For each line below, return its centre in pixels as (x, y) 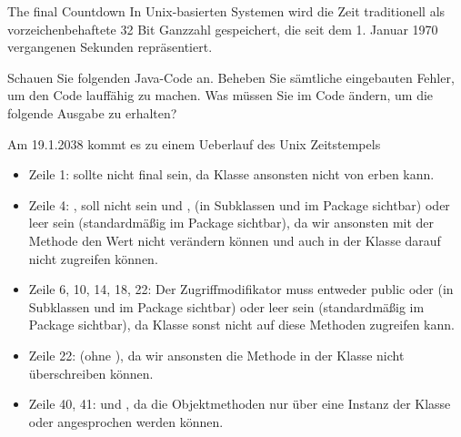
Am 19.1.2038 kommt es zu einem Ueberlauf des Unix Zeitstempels (194, 143)
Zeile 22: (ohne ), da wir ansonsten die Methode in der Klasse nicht (216, 355)
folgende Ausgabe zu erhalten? (92, 112)
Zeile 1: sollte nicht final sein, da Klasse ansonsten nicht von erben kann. (231, 174)
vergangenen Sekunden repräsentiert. (110, 47)
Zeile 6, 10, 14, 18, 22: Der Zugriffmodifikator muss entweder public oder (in (241, 289)
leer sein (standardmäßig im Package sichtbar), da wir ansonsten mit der (231, 223)
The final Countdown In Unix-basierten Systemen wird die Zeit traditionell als (226, 11)
